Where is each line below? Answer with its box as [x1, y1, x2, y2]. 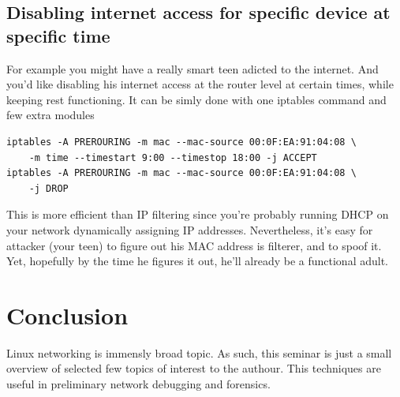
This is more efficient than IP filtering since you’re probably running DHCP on [6, 206, 389, 223]
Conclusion [6, 298, 129, 331]
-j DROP [28, 182, 69, 194]
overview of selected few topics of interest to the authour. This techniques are [6, 360, 381, 376]
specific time [6, 23, 110, 47]
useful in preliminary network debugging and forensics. [6, 376, 271, 392]
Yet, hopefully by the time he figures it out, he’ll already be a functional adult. [6, 253, 388, 269]
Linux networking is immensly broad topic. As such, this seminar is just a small [6, 344, 392, 361]
